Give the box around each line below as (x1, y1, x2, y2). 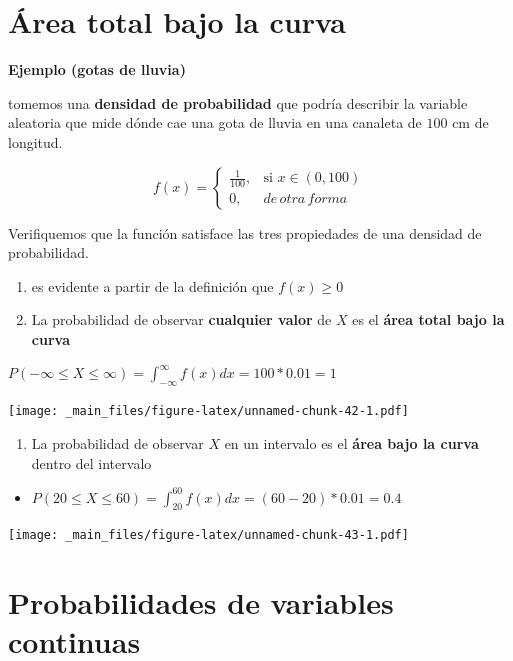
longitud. (8, 131, 63, 152)
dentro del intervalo (31, 452, 152, 473)
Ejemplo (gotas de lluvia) (8, 59, 186, 80)
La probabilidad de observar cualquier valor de (31, 309, 332, 330)
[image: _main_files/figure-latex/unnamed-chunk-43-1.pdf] (8, 528, 409, 543)
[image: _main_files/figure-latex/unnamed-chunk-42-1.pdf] (8, 404, 409, 419)
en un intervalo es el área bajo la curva (224, 432, 479, 453)
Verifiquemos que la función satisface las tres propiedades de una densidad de (8, 222, 482, 243)
